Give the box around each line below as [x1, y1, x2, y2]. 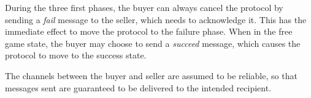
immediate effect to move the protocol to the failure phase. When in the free [5, 25, 293, 38]
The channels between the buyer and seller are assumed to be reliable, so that [5, 69, 298, 82]
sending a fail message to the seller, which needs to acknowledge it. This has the [5, 13, 307, 26]
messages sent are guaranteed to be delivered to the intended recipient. [5, 81, 272, 94]
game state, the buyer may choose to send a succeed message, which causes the [5, 37, 301, 49]
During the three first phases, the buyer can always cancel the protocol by [5, 1, 283, 13]
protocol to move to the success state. [5, 49, 147, 61]
